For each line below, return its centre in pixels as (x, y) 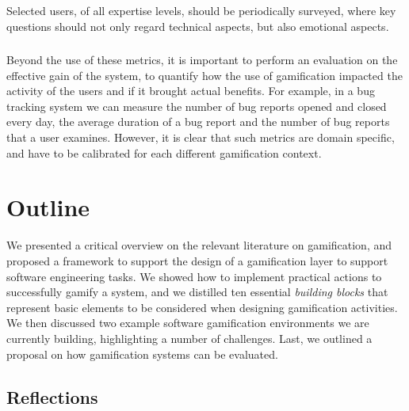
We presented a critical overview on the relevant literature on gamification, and (199, 245)
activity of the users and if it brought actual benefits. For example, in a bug (191, 91)
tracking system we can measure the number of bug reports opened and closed (197, 106)
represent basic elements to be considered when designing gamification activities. (202, 307)
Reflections (52, 396)
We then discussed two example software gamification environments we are (188, 323)
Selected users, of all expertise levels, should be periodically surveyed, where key (201, 10)
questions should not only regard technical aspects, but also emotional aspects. (198, 26)
